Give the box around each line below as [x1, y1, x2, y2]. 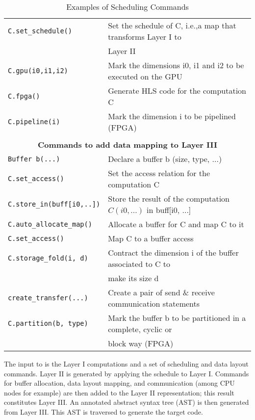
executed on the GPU [108, 71, 182, 82]
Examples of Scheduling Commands [66, 1, 189, 12]
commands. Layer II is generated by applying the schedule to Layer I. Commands [4, 368, 249, 378]
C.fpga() [8, 92, 40, 100]
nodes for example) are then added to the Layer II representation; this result [4, 387, 234, 397]
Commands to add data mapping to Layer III [38, 139, 217, 150]
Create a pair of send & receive [108, 287, 215, 298]
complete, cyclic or [108, 323, 172, 335]
